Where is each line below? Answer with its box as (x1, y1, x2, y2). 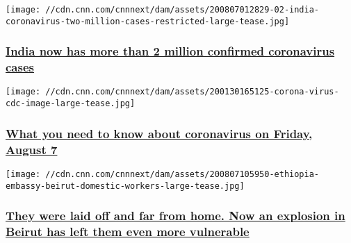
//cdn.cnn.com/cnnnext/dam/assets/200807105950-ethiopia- (45, 169, 320, 179)
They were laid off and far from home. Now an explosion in (6, 207, 345, 224)
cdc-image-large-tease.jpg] (6, 99, 136, 109)
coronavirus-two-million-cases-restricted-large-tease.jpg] (6, 16, 290, 26)
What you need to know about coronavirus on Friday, (6, 124, 313, 142)
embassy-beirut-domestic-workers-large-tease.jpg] (6, 181, 245, 191)
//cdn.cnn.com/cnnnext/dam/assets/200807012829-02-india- (45, 5, 320, 15)
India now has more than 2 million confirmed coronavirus (6, 42, 335, 60)
